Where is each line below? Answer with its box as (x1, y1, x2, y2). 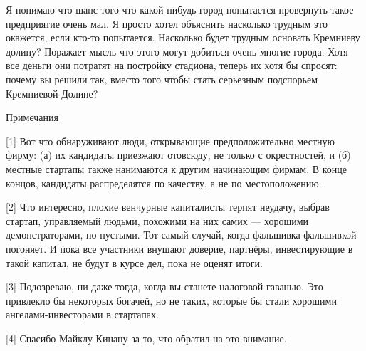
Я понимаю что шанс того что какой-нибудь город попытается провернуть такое (6, 2, 354, 16)
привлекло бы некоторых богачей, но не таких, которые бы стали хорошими (6, 293, 337, 308)
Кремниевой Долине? (6, 85, 98, 100)
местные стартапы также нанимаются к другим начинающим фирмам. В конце (6, 161, 347, 176)
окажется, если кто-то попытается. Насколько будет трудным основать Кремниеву (6, 30, 360, 45)
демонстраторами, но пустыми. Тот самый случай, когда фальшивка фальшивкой (6, 227, 357, 242)
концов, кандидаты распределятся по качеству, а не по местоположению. (6, 175, 322, 190)
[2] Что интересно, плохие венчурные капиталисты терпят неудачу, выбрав (6, 199, 330, 214)
